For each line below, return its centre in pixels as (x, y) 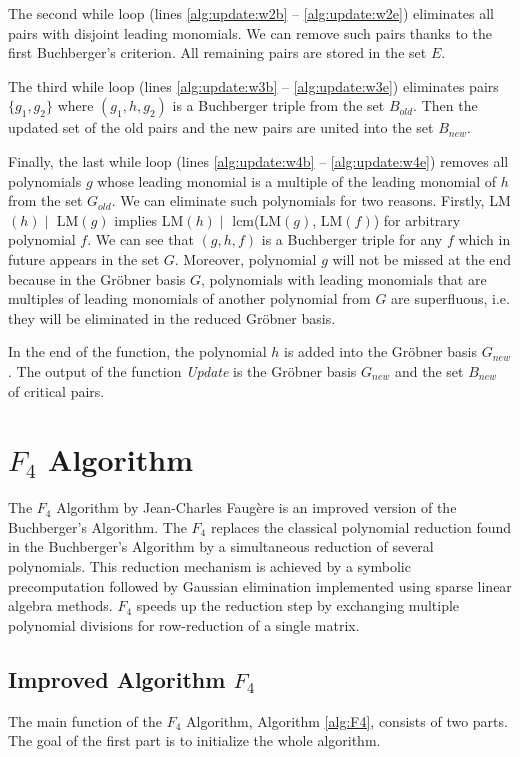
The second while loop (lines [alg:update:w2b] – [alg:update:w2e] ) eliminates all (251, 13)
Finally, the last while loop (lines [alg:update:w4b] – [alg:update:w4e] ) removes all (258, 160)
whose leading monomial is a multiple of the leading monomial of (296, 180)
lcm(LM (257, 219)
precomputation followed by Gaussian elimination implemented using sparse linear (260, 585)
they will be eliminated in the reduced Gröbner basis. (172, 317)
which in (484, 239)
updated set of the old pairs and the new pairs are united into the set (221, 127)
